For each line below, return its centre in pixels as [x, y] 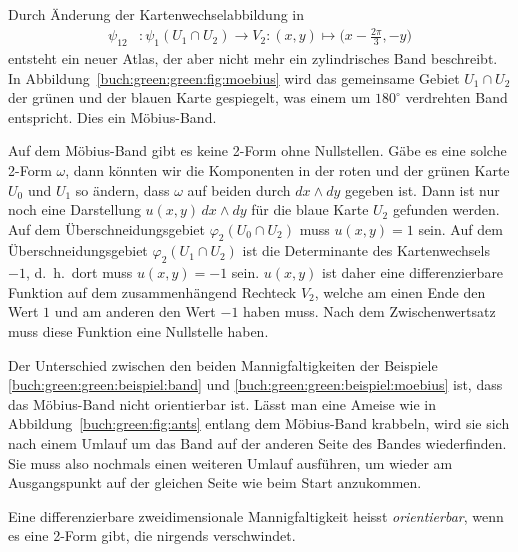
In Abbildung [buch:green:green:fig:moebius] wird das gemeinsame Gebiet [234, 77]
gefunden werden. [446, 209]
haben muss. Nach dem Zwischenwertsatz [369, 311]
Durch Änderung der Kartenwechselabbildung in [156, 14]
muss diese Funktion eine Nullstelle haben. [138, 331]
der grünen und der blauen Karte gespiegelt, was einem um [189, 97]
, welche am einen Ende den [400, 291]
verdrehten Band [456, 97]
